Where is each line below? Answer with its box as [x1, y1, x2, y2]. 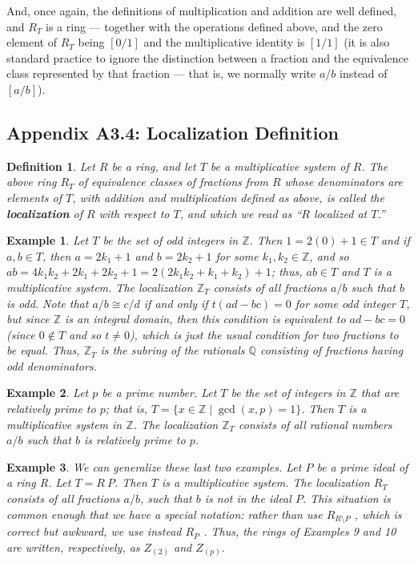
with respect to [98, 205, 170, 221]
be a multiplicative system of [210, 157, 349, 174]
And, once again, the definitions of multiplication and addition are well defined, [6, 2, 397, 18]
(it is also [344, 34, 390, 51]
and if [380, 232, 410, 249]
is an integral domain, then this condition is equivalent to [65, 310, 346, 327]
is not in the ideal [204, 490, 291, 507]
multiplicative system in [6, 415, 123, 432]
